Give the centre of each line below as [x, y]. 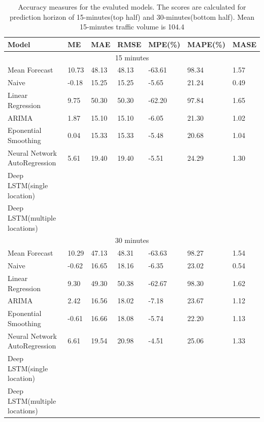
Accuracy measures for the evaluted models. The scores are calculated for [132, 7]
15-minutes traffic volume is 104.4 [132, 27]
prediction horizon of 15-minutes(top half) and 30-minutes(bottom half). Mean [132, 16]
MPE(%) [164, 44]
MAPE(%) [207, 44]
